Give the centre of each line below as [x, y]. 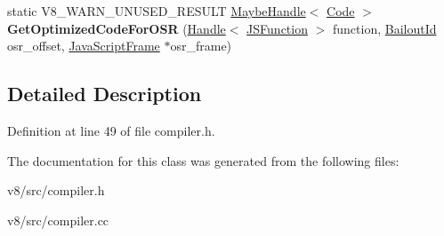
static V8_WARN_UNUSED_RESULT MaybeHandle [157, 11]
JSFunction [277, 28]
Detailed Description [105, 94]
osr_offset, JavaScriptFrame [84, 46]
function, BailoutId [384, 28]
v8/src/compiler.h [56, 190]
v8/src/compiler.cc [58, 220]
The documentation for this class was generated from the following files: [203, 160]
